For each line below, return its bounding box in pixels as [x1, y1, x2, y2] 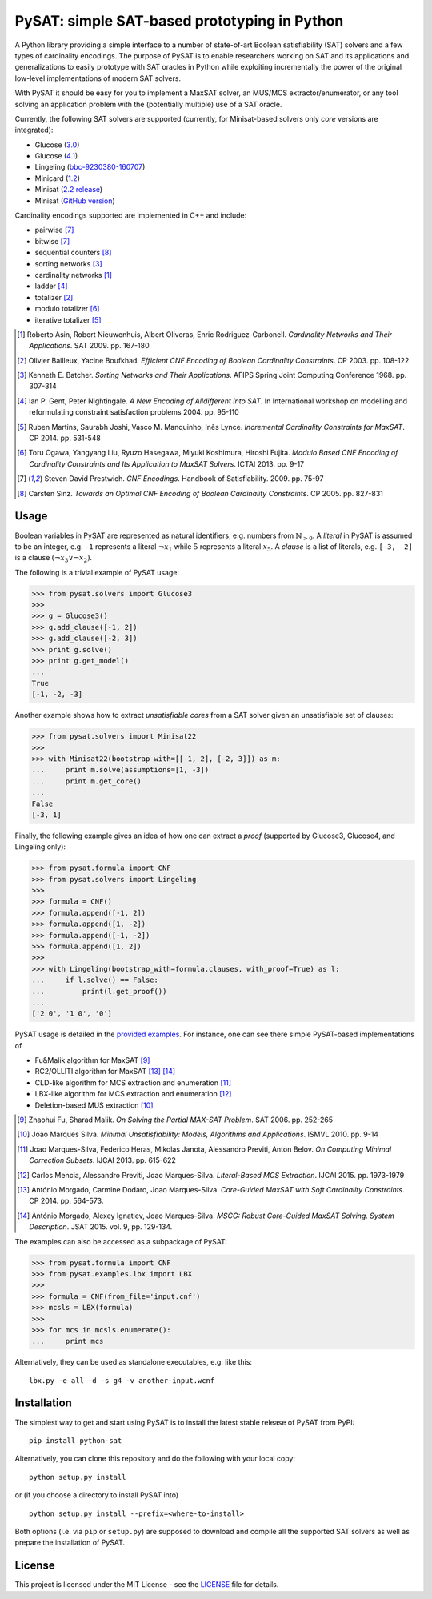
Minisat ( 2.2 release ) [34, 185, 103, 194]
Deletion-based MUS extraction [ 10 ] [34, 1100, 154, 1110]
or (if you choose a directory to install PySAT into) [14, 1490, 179, 1500]
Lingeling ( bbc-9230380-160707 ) [34, 162, 146, 172]
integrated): [14, 125, 54, 135]
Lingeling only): [14, 842, 66, 852]
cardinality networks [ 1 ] [34, 270, 112, 279]
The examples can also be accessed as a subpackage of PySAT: [14, 1236, 228, 1246]
